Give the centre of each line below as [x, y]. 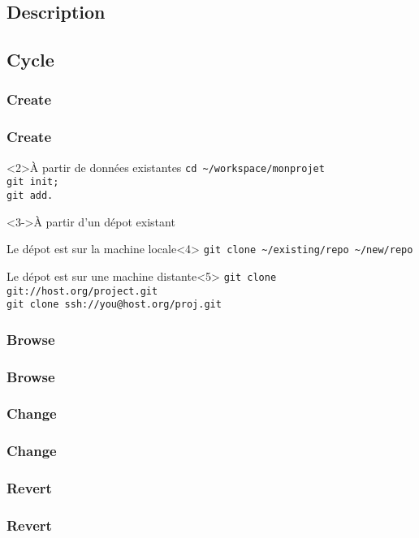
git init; [33, 182]
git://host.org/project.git [82, 291]
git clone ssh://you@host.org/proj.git [114, 305]
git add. [30, 195]
